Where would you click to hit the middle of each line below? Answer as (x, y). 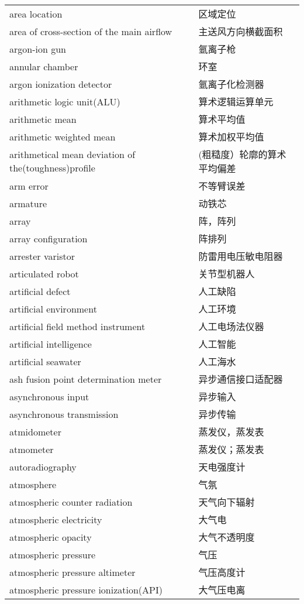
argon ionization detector (61, 84)
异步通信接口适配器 (241, 379)
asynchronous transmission (64, 414)
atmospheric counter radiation (71, 502)
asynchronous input (49, 396)
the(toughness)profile (52, 168)
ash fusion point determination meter (86, 379)
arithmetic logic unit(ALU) (65, 101)
